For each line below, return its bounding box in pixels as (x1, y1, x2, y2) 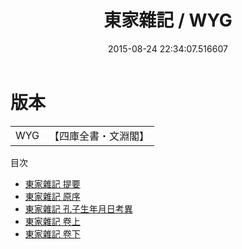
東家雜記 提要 (24, 177, 81, 190)
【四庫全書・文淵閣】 (49, 129, 150, 143)
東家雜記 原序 (24, 190, 81, 202)
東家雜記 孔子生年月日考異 (24, 202, 133, 215)
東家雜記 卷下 (24, 227, 81, 240)
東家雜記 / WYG (103, 9, 233, 32)
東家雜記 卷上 (24, 215, 81, 227)
